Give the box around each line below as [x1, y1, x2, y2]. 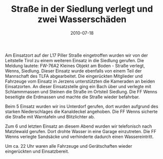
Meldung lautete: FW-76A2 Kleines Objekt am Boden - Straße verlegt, [5, 63, 145, 68]
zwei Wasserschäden [37, 14, 127, 25]
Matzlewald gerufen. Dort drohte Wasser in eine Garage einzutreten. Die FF [5, 128, 157, 134]
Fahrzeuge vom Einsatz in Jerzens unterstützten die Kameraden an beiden [5, 78, 155, 84]
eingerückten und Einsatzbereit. [5, 148, 69, 154]
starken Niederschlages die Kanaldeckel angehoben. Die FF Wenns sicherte [5, 109, 158, 114]
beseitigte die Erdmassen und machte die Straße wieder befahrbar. [5, 94, 140, 100]
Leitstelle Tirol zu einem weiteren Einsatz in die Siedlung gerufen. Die [5, 57, 144, 63]
